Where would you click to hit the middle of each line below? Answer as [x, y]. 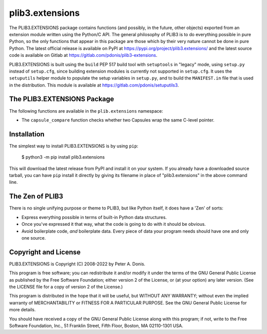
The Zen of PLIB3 [36, 196]
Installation [27, 134]
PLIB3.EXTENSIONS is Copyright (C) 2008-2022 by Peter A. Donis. [77, 264]
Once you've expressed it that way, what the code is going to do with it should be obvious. [114, 224]
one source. [34, 238]
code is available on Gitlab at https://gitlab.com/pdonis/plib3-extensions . [83, 55]
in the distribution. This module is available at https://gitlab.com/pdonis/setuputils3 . [94, 85]
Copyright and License [45, 252]
